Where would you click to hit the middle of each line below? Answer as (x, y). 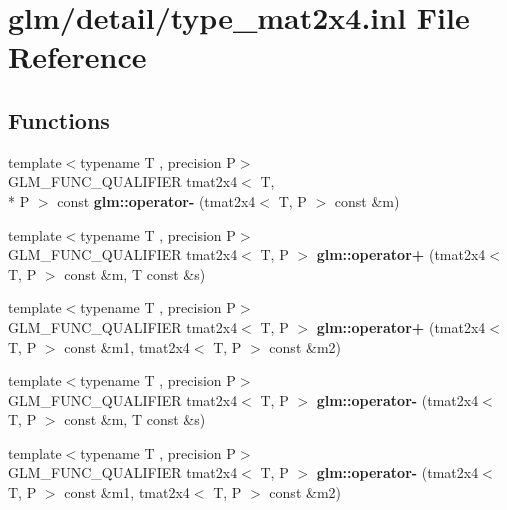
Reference (77, 56)
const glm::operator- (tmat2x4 (156, 200)
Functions (59, 119)
